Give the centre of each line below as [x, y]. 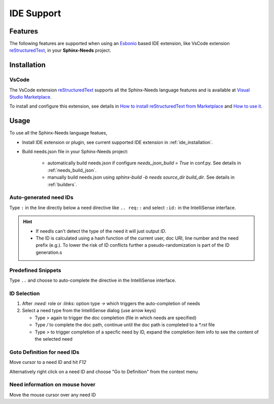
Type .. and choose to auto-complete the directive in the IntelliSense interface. [93, 280]
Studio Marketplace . [30, 97]
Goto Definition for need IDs [44, 352]
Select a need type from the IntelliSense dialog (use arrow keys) [89, 311]
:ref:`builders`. [62, 184]
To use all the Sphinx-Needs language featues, [58, 133]
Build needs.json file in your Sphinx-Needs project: [75, 152]
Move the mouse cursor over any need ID [53, 395]
